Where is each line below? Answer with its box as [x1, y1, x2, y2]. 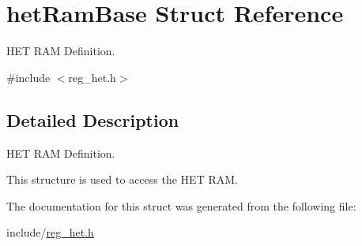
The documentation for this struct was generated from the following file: [6, 197, 356, 214]
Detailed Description [6, 107, 179, 132]
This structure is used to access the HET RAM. [6, 171, 238, 188]
